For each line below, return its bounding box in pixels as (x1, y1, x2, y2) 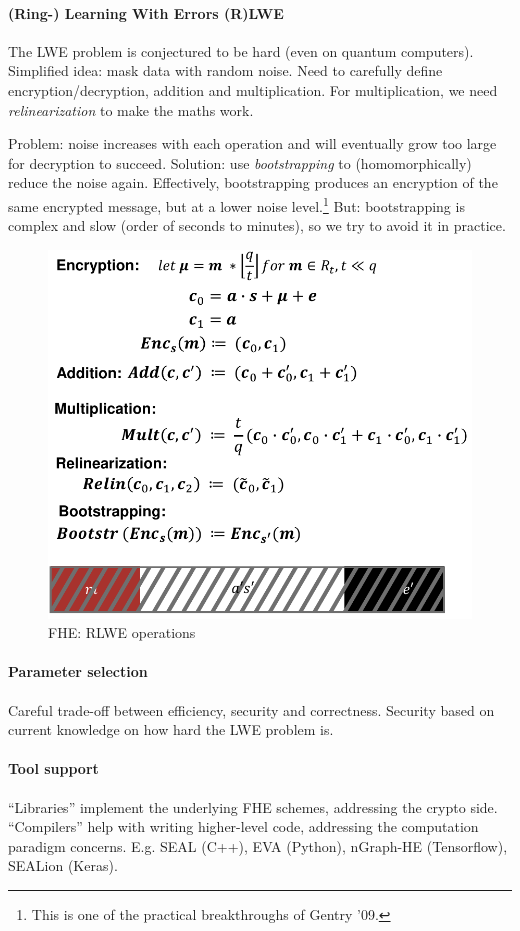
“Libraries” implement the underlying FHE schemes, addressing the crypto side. (8, 796, 498, 817)
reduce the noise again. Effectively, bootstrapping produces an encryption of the (8, 172, 498, 193)
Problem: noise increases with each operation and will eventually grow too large (8, 133, 497, 154)
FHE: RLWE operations (48, 622, 196, 643)
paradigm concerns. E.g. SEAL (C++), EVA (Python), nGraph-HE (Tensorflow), (8, 835, 508, 856)
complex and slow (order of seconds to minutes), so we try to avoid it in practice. (8, 215, 506, 236)
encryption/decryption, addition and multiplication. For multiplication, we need (8, 79, 498, 100)
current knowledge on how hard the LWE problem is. (8, 719, 334, 740)
